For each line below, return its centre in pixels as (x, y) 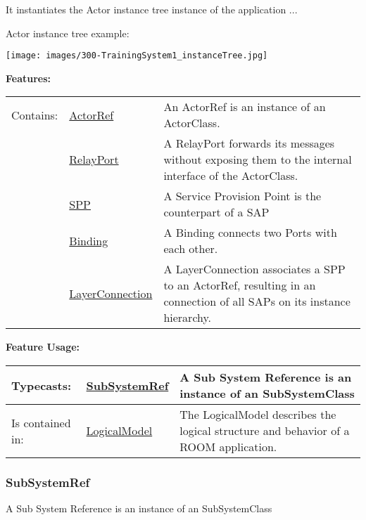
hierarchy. (188, 318)
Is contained (41, 422)
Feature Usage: (43, 347)
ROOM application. (228, 447)
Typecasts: (42, 385)
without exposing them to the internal (258, 160)
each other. (191, 249)
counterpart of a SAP (216, 212)
